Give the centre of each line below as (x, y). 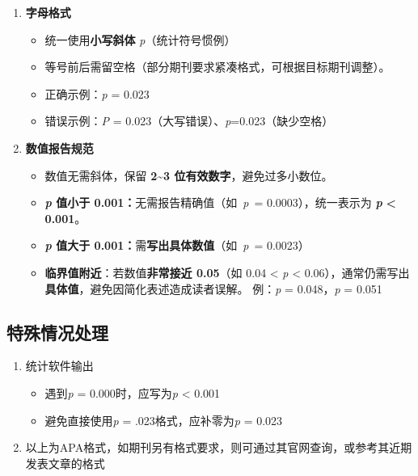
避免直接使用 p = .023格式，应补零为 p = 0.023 (164, 420)
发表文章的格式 (65, 463)
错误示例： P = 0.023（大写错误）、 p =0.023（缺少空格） (189, 121)
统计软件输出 (59, 366)
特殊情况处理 (57, 332)
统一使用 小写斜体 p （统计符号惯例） (140, 39)
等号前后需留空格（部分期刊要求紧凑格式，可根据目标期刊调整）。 (217, 67)
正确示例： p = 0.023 (97, 93)
